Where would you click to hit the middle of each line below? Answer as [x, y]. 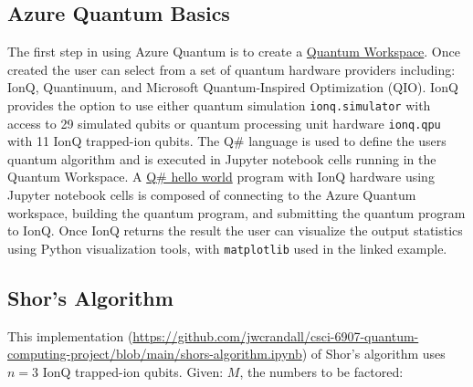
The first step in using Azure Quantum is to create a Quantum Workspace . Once [234, 52]
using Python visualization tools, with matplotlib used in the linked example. [227, 248]
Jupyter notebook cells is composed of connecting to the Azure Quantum [212, 195]
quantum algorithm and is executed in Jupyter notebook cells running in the [222, 158]
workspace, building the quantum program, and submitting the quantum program [236, 212]
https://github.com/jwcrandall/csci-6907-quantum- [276, 335]
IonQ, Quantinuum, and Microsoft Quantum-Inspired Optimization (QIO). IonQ [233, 87]
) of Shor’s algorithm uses [373, 354]
